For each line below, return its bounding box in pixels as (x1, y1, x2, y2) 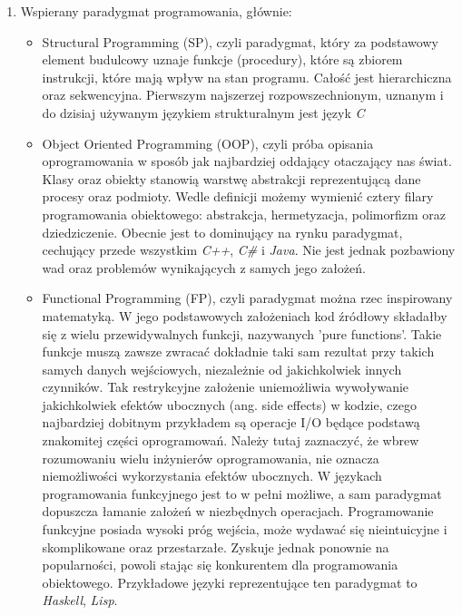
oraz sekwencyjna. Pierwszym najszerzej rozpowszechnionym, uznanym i (42, 85, 444, 104)
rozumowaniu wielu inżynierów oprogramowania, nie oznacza (42, 448, 379, 467)
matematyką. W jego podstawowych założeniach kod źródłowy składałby (42, 306, 447, 325)
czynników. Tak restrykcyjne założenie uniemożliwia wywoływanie (42, 377, 409, 396)
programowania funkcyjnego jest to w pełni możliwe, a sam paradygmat (42, 483, 442, 503)
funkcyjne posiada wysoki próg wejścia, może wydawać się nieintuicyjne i (42, 520, 447, 539)
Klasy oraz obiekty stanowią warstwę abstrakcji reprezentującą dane (42, 169, 421, 188)
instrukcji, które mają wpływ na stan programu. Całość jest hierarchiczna (42, 67, 452, 86)
